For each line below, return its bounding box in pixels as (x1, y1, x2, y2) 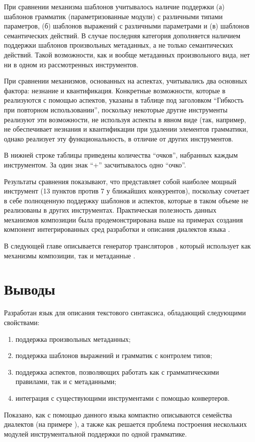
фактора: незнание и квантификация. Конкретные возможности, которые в (4, 85, 226, 95)
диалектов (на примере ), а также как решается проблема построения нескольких (4, 419, 247, 429)
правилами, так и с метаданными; (15, 376, 117, 387)
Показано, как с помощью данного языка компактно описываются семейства (4, 409, 232, 419)
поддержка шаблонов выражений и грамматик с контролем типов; (15, 350, 212, 360)
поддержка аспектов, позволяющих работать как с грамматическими (15, 366, 219, 377)
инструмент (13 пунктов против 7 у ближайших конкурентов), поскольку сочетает (4, 186, 250, 196)
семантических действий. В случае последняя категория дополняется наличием (4, 30, 241, 40)
